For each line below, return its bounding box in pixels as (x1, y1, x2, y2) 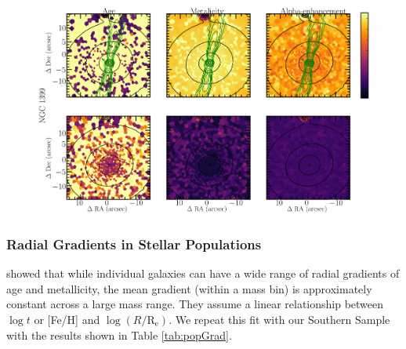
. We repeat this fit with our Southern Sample (169, 311, 390, 328)
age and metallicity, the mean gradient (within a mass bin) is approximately (6, 280, 372, 296)
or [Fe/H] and (34, 311, 100, 328)
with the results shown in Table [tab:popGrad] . (6, 326, 232, 343)
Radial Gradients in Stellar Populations (6, 234, 262, 253)
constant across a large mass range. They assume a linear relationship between (6, 296, 384, 312)
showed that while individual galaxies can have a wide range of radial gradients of (6, 265, 400, 282)
